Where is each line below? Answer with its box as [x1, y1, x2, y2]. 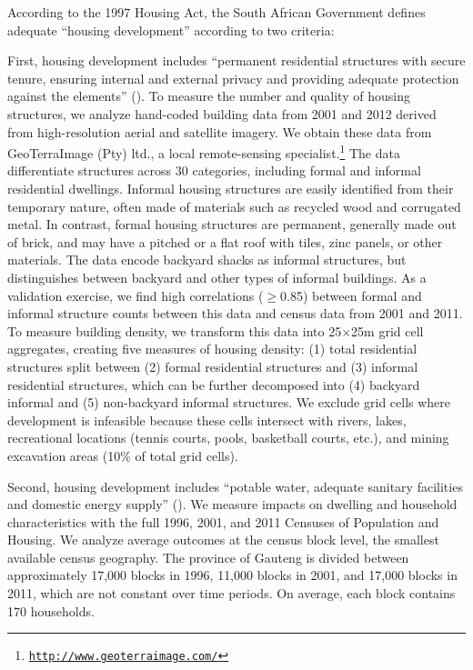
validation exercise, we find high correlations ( [7, 285, 264, 305]
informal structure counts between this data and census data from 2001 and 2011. [7, 304, 463, 323]
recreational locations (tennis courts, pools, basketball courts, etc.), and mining [7, 428, 449, 447]
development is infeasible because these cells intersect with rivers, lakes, [7, 410, 407, 429]
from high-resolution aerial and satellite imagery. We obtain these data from [7, 122, 432, 141]
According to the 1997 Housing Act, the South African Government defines [7, 3, 426, 21]
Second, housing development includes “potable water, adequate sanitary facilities [7, 476, 463, 495]
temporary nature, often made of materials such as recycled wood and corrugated [7, 196, 461, 215]
